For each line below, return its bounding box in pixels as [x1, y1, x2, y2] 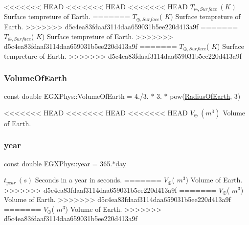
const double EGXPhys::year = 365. [4, 158, 113, 168]
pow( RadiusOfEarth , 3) [170, 91, 241, 101]
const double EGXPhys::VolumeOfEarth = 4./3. [4, 91, 149, 101]
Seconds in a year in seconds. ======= [35, 175, 162, 185]
